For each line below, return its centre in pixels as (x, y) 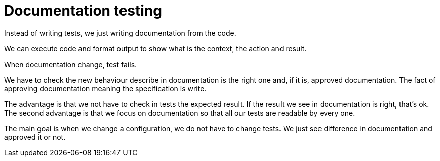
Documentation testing (83, 11)
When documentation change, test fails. (71, 64)
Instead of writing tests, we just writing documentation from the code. (120, 33)
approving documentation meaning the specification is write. (105, 88)
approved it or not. (35, 137)
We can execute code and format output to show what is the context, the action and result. (155, 48)
